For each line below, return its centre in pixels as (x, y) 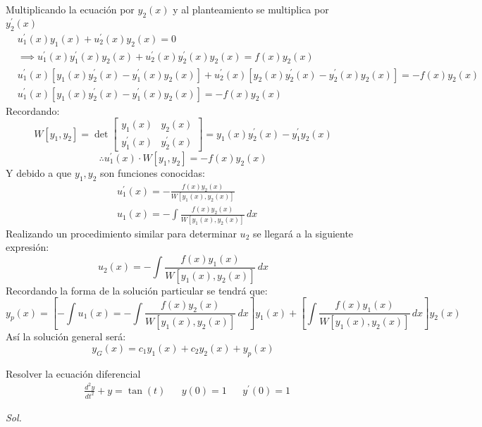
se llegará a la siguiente (303, 233)
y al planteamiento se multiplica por (251, 9)
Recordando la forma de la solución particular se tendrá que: (137, 290)
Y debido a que (39, 172)
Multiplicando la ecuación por (70, 9)
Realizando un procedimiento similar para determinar (121, 233)
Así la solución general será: (66, 336)
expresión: (27, 247)
